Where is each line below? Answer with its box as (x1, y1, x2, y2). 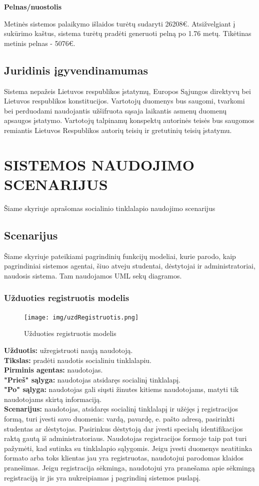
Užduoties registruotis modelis (4, 291, 129, 304)
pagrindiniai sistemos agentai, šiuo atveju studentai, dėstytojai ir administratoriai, (4, 260, 255, 271)
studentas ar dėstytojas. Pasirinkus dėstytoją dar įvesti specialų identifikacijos (4, 423, 243, 433)
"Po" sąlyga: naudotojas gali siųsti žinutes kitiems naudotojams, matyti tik (4, 384, 239, 394)
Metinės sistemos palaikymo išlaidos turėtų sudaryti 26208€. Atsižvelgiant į (4, 18, 235, 28)
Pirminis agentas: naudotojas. (4, 364, 103, 375)
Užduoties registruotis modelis (24, 328, 116, 338)
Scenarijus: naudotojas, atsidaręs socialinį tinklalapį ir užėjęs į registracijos (4, 403, 238, 414)
